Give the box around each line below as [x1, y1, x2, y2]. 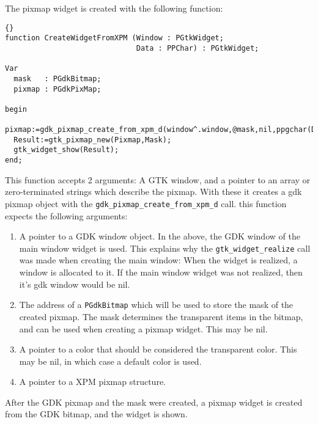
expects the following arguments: [5, 209, 128, 222]
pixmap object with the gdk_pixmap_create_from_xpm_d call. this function [5, 197, 287, 210]
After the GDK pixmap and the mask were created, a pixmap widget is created [5, 395, 303, 408]
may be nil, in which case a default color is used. [19, 354, 202, 367]
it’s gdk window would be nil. [19, 277, 130, 290]
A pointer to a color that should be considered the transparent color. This [19, 343, 297, 356]
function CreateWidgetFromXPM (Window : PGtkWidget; [5, 34, 224, 43]
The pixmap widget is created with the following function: [5, 2, 223, 14]
